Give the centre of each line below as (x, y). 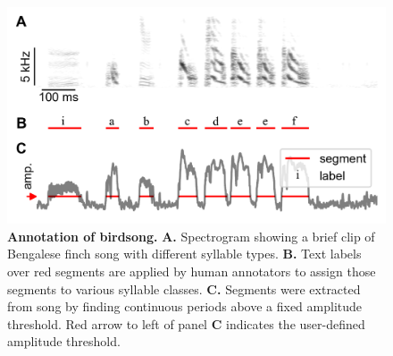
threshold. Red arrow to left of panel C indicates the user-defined (186, 323)
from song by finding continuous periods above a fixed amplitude (185, 306)
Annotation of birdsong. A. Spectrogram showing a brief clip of (191, 236)
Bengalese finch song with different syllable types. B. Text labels (184, 254)
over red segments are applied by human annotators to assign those (192, 271)
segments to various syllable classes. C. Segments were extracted (184, 288)
